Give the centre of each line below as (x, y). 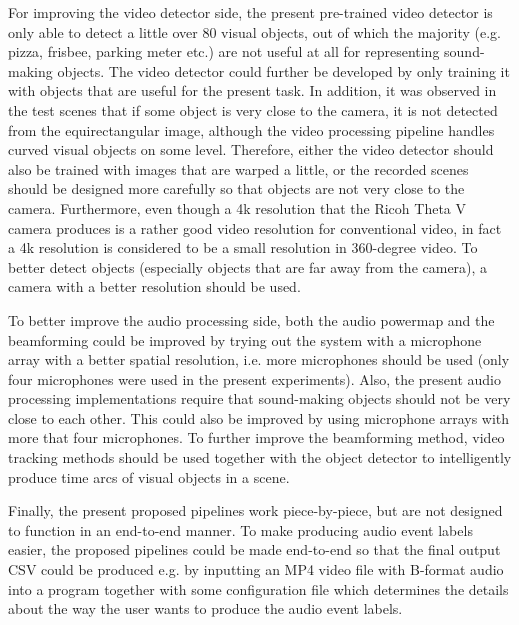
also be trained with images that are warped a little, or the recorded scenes (238, 168)
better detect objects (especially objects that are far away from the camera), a (248, 266)
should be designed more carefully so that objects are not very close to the (236, 188)
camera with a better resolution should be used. (154, 286)
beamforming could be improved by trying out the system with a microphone (245, 339)
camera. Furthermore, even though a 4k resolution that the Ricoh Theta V (237, 207)
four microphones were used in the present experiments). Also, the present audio (255, 378)
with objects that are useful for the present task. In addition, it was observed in (252, 90)
